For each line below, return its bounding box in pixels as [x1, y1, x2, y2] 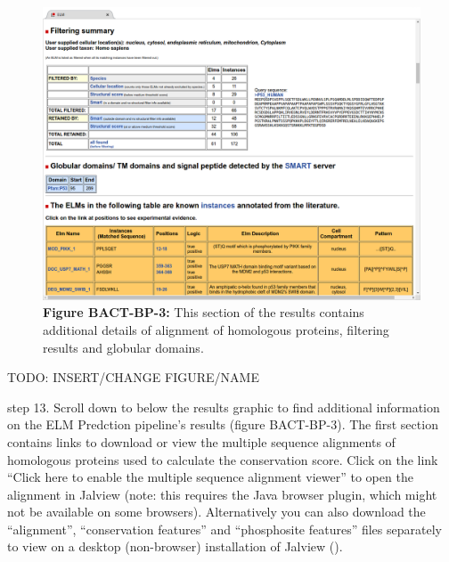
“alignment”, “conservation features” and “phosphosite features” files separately [7, 519, 442, 538]
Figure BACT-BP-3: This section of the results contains [43, 303, 364, 322]
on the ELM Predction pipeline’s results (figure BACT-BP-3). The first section [7, 415, 438, 434]
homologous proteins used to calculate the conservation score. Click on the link [7, 450, 438, 468]
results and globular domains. [43, 338, 204, 356]
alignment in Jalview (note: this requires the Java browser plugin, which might [7, 485, 437, 503]
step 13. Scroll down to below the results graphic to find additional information [7, 397, 440, 416]
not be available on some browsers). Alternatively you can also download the [7, 502, 426, 521]
